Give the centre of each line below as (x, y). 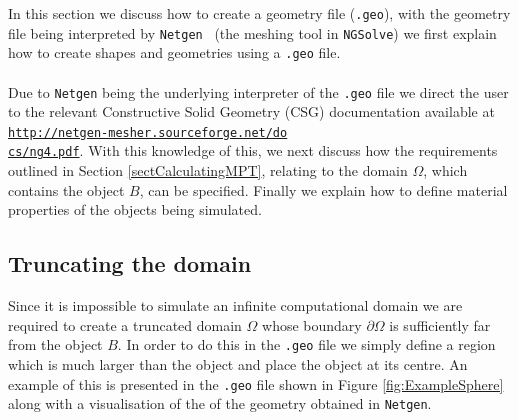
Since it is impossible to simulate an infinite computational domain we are (235, 305)
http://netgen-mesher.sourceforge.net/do (148, 132)
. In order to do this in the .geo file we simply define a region (306, 344)
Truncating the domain (130, 263)
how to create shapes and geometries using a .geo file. (174, 52)
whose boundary (312, 324)
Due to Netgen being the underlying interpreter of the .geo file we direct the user (258, 91)
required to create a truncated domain (125, 324)
